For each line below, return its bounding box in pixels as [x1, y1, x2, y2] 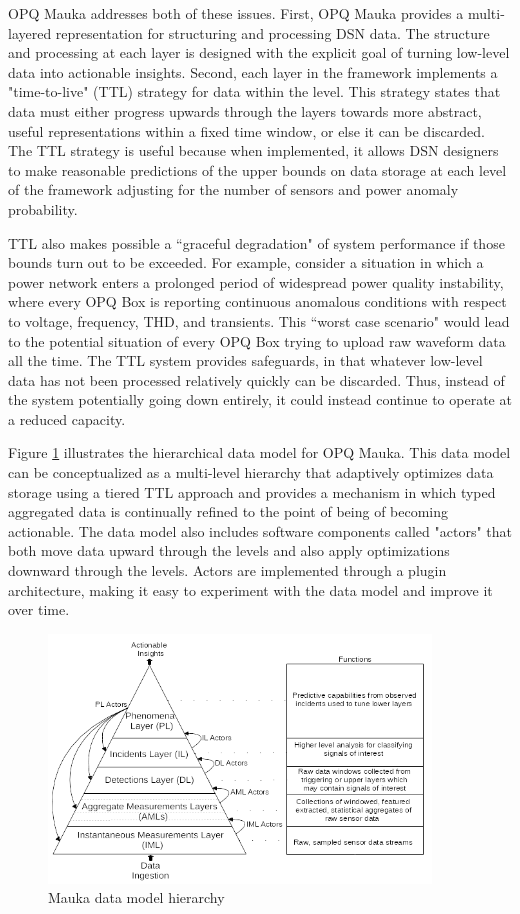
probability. [8, 198, 78, 219]
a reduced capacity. [8, 408, 126, 429]
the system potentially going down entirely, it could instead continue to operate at [8, 389, 512, 410]
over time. [8, 599, 70, 620]
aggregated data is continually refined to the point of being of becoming [8, 501, 449, 522]
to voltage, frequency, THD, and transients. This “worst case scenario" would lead [8, 310, 510, 331]
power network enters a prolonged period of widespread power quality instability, [8, 271, 504, 292]
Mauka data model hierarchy [48, 887, 225, 908]
